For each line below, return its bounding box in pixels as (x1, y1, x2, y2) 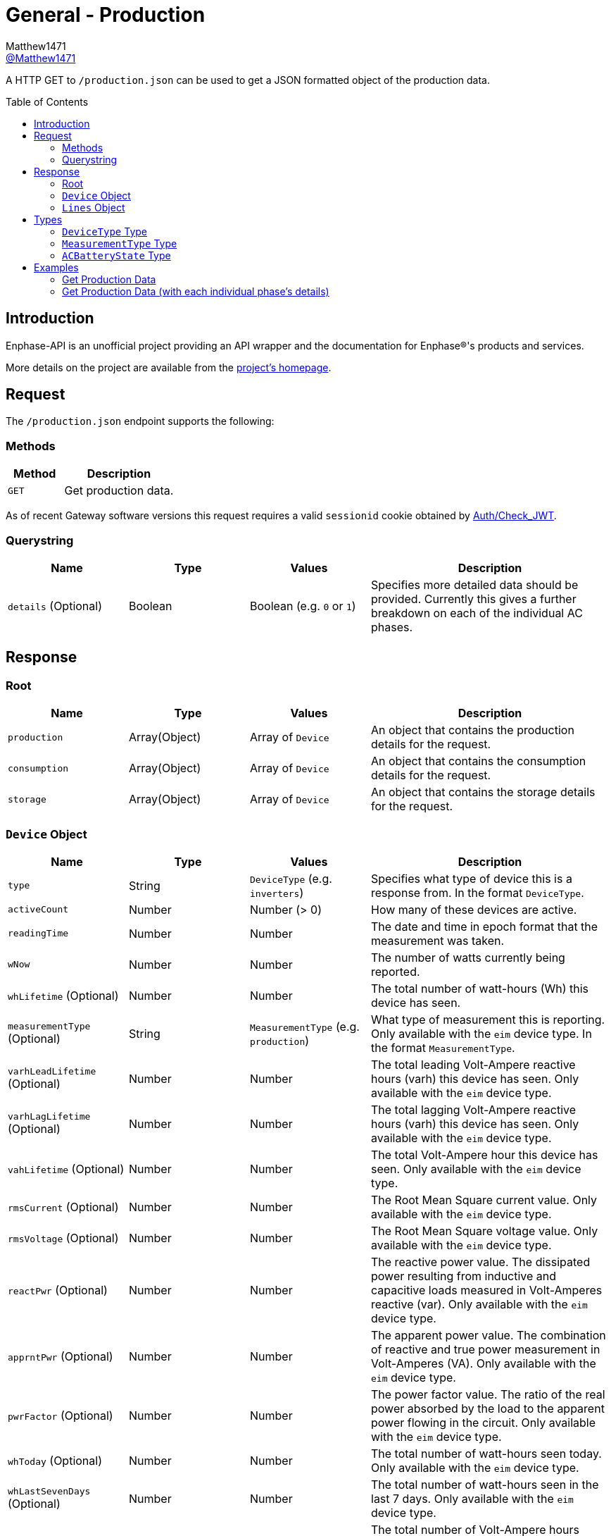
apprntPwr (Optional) (8, 1349, 113, 1363)
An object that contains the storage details (371, 785, 596, 800)
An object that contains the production (371, 723, 574, 738)
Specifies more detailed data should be (371, 577, 579, 592)
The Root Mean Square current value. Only (371, 1192, 598, 1207)
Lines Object (62, 201, 125, 213)
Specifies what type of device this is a (371, 871, 572, 886)
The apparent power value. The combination (371, 1327, 606, 1342)
